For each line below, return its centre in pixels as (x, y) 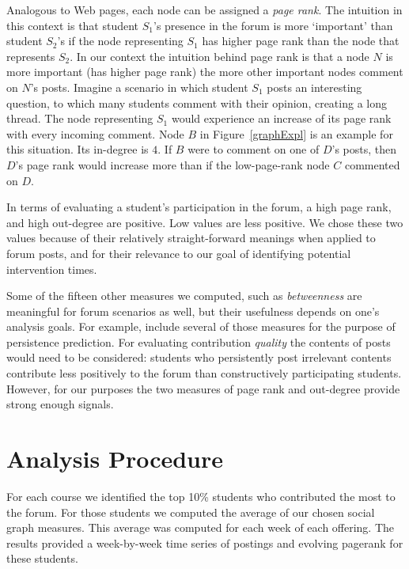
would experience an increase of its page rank (281, 118)
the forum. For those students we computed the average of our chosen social (191, 512)
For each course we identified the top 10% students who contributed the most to (201, 496)
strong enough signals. (60, 404)
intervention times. (52, 269)
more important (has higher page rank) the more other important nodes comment (205, 72)
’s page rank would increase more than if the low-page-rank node (172, 164)
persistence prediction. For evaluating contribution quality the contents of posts (199, 341)
